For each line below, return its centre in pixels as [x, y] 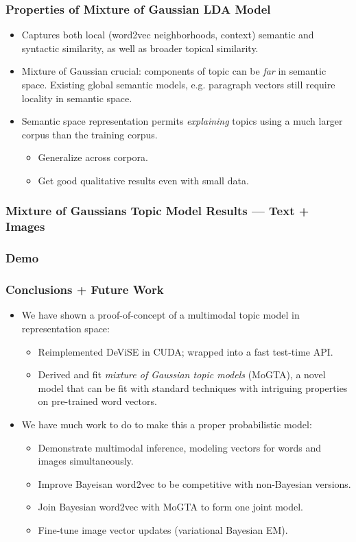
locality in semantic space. [77, 98]
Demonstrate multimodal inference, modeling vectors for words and [180, 447]
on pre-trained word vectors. [97, 401]
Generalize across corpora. [93, 157]
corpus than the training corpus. [90, 134]
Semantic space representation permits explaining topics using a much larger [182, 121]
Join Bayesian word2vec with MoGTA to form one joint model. [171, 507]
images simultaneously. [86, 461]
